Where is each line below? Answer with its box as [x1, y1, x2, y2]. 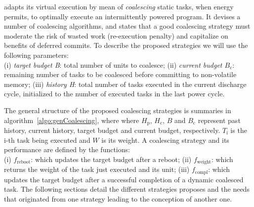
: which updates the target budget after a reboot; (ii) [31, 154, 192, 164]
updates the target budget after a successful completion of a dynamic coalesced [4, 174, 244, 184]
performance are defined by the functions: [4, 144, 130, 155]
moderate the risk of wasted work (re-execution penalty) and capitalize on [4, 30, 228, 41]
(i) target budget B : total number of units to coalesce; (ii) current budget [4, 59, 222, 70]
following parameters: [4, 49, 69, 60]
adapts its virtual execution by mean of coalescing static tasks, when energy [4, 1, 234, 11]
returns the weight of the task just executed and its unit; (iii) [4, 164, 190, 174]
